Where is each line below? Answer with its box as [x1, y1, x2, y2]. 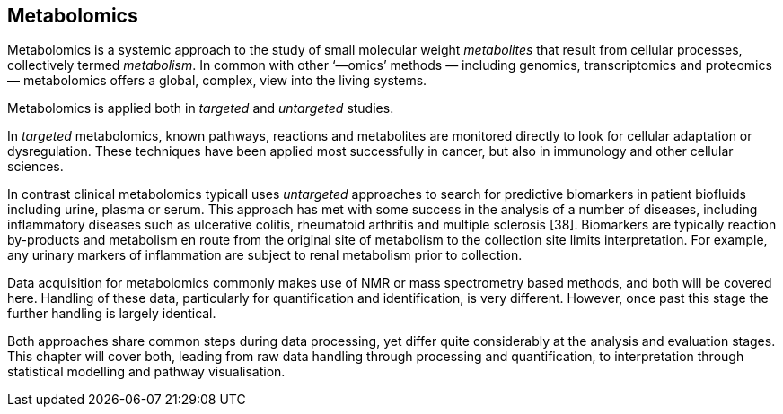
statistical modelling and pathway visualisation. [7, 364, 286, 380]
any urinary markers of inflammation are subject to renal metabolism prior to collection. [7, 247, 523, 263]
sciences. [7, 159, 64, 175]
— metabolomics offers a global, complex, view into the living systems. [7, 73, 427, 89]
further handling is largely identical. [7, 306, 216, 322]
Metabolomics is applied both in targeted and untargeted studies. [7, 100, 394, 116]
